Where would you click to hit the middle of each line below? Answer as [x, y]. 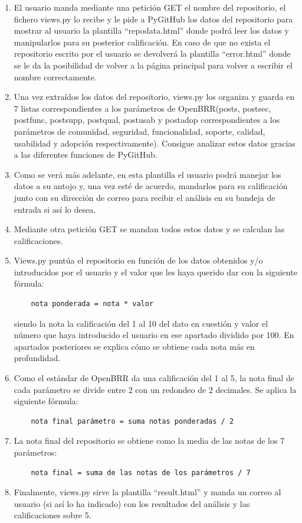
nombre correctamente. [55, 77]
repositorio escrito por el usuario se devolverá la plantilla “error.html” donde [152, 53]
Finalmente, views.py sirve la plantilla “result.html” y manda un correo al [147, 492]
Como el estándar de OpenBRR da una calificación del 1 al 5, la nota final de [154, 378]
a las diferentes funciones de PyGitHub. [86, 155]
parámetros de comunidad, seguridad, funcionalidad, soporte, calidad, [139, 131]
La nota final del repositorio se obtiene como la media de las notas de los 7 [149, 441]
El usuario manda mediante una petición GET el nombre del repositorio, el [150, 7]
